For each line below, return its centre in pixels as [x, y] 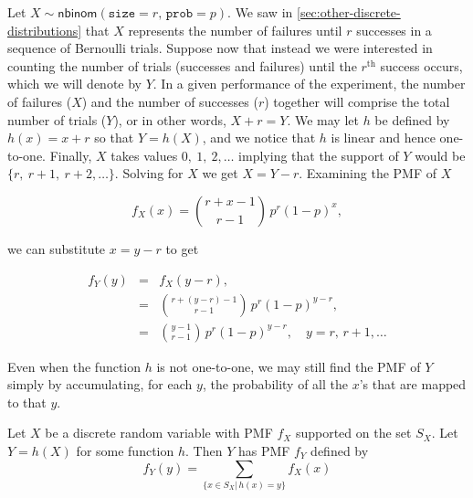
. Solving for [149, 173]
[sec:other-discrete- [348, 12]
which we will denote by [74, 84]
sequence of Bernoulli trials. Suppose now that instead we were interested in [220, 48]
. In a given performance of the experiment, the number [309, 84]
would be [440, 155]
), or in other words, [170, 119]
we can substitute [57, 248]
